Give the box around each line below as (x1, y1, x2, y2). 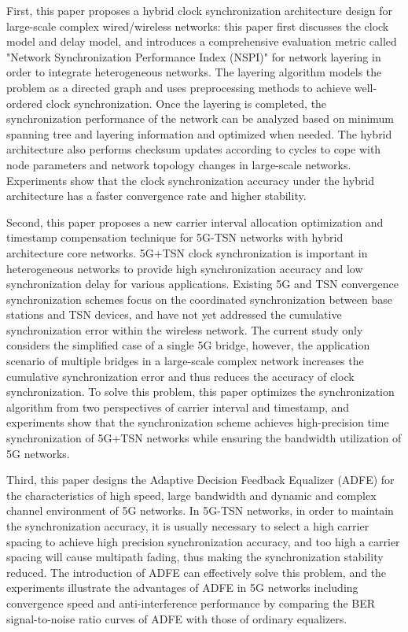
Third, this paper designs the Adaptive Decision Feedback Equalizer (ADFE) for (6, 471, 395, 488)
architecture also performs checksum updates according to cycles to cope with (6, 141, 381, 157)
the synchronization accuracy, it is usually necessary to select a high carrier (6, 518, 369, 534)
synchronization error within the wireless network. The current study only (6, 321, 363, 338)
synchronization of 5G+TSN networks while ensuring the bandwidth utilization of (6, 430, 402, 446)
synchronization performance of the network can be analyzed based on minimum (6, 110, 395, 127)
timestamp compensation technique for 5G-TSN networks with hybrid (6, 229, 344, 246)
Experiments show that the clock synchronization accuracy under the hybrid (6, 172, 375, 188)
